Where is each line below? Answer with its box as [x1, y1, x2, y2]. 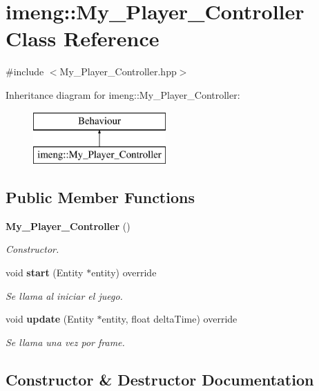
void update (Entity [6, 312, 94, 326]
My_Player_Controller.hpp [59, 64, 177, 79]
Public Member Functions [6, 187, 195, 208]
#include [6, 64, 44, 79]
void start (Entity [6, 265, 84, 280]
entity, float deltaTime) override [101, 312, 238, 326]
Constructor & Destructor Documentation [6, 368, 314, 390]
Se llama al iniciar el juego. [6, 288, 123, 303]
